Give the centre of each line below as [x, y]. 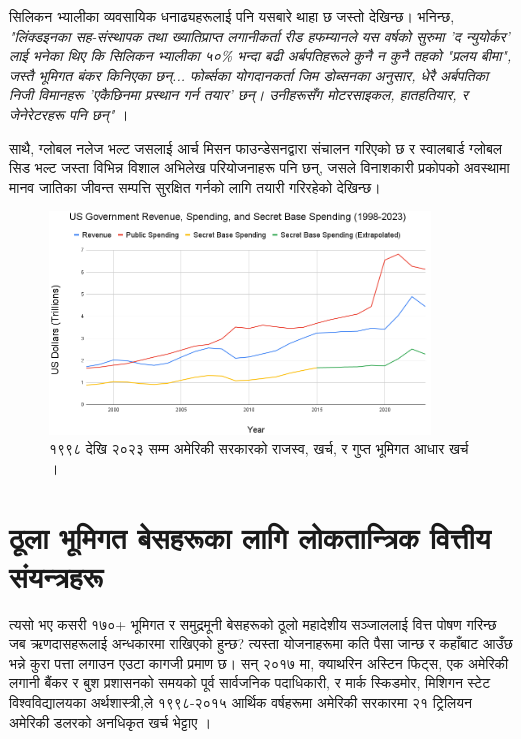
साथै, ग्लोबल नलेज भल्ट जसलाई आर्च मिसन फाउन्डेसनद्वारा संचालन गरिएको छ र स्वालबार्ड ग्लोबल [256, 147]
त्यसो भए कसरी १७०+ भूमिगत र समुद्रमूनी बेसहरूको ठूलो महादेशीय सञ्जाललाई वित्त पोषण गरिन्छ [253, 623]
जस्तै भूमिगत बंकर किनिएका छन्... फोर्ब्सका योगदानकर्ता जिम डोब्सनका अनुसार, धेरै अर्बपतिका [249, 74]
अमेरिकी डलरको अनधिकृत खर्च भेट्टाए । [110, 721]
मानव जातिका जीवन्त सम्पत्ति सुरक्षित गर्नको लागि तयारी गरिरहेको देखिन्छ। [195, 186]
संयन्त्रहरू [56, 575]
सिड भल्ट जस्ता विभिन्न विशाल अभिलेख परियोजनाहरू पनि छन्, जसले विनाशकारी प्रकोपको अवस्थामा [259, 167]
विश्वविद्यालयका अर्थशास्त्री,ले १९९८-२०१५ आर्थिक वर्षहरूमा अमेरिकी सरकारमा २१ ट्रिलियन [240, 702]
